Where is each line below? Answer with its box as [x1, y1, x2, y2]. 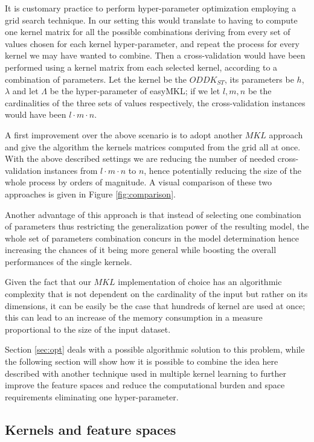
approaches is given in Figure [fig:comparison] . [5, 187, 176, 200]
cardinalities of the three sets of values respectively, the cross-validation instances [5, 96, 306, 109]
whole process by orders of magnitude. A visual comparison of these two [5, 176, 272, 188]
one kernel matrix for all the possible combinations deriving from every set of [5, 25, 290, 38]
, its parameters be [224, 72, 294, 85]
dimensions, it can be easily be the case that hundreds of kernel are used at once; [5, 299, 306, 312]
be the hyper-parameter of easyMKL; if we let [50, 85, 220, 97]
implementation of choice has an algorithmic [118, 275, 282, 288]
